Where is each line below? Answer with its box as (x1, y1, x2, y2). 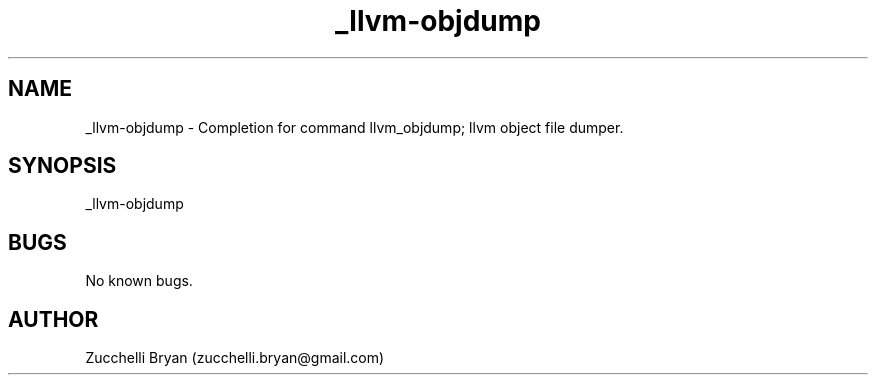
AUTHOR (8, 306, 99, 332)
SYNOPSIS (8, 153, 117, 179)
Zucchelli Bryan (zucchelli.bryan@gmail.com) (85, 349, 385, 367)
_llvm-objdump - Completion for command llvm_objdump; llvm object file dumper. (85, 118, 624, 136)
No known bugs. (85, 272, 193, 290)
